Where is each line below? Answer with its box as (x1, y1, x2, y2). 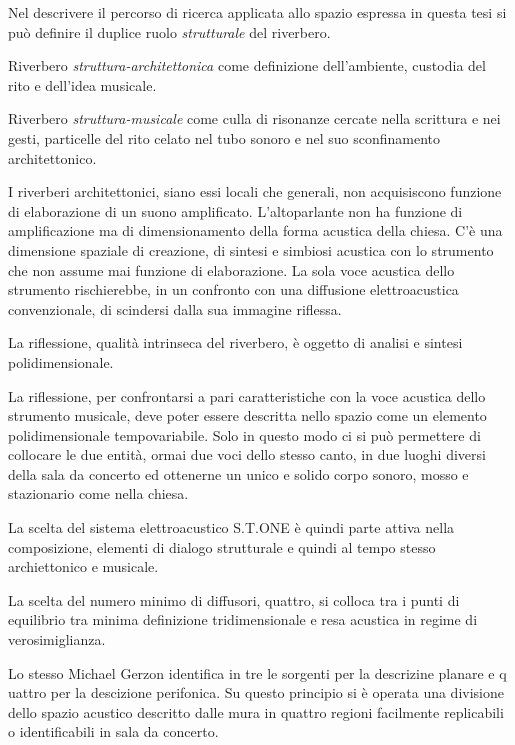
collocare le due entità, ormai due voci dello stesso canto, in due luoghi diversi (8, 444, 486, 465)
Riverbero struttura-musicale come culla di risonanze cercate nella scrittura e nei (8, 108, 501, 129)
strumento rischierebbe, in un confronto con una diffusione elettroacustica (8, 279, 459, 300)
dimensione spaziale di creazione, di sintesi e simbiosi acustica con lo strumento (8, 239, 494, 260)
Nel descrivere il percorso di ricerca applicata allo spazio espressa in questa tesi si (8, 2, 507, 22)
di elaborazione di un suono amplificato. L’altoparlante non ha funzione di (8, 200, 463, 221)
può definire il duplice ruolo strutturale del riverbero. (8, 21, 331, 42)
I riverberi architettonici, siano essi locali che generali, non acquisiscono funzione (8, 181, 502, 202)
